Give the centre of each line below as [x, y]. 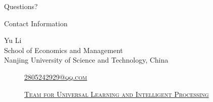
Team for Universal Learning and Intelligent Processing [117, 94]
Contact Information [36, 23]
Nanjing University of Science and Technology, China [86, 60]
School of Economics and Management [64, 50]
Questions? [21, 6]
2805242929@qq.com [56, 76]
